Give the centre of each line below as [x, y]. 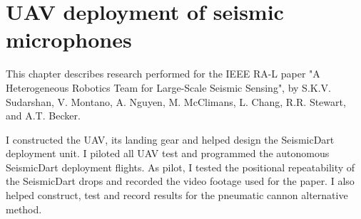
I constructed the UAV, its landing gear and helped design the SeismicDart [170, 139]
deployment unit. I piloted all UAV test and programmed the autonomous [168, 153]
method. [24, 209]
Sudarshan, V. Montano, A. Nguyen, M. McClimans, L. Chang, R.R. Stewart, [176, 101]
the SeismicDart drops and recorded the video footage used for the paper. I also [180, 181]
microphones [69, 39]
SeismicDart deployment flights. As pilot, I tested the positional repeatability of [180, 167]
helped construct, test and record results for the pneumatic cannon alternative [177, 195]
